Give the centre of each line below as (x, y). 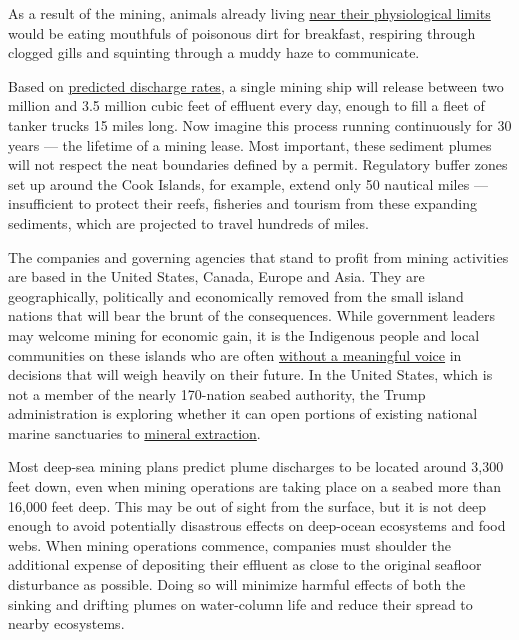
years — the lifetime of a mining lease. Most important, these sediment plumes (250, 144)
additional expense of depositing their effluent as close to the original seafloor (245, 564)
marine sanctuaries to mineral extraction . (134, 432)
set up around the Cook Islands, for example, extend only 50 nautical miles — (248, 183)
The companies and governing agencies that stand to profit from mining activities (258, 256)
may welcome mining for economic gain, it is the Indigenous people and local (244, 334)
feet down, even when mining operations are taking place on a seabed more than (254, 486)
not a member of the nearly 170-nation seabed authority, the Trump (217, 393)
